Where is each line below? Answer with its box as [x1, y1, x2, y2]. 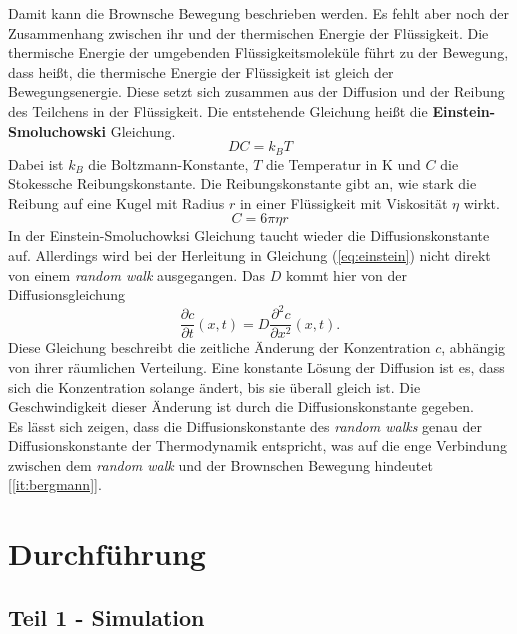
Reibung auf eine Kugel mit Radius [8, 192, 225, 213]
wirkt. [463, 192, 500, 213]
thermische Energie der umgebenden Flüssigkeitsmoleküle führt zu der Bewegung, [8, 42, 509, 63]
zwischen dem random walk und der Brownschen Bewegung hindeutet [8, 454, 433, 475]
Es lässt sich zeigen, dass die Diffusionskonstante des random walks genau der [8, 415, 483, 436]
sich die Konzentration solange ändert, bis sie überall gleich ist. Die [8, 376, 421, 397]
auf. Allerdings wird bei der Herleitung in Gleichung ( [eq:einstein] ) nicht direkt [8, 244, 491, 265]
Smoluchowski [8, 120, 107, 141]
